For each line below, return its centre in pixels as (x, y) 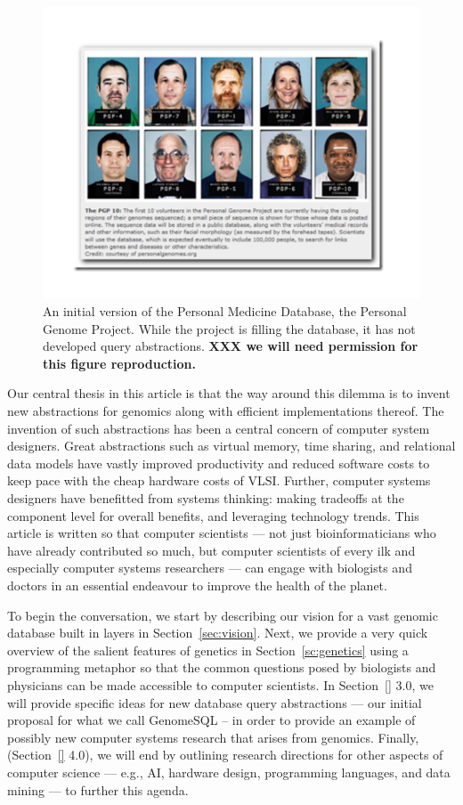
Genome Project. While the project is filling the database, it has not (229, 328)
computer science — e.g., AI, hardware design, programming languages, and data (229, 772)
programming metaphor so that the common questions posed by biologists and (222, 667)
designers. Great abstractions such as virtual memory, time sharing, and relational (231, 446)
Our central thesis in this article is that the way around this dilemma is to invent (229, 393)
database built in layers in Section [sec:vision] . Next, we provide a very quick (218, 633)
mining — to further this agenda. (98, 789)
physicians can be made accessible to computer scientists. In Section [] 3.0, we (220, 684)
